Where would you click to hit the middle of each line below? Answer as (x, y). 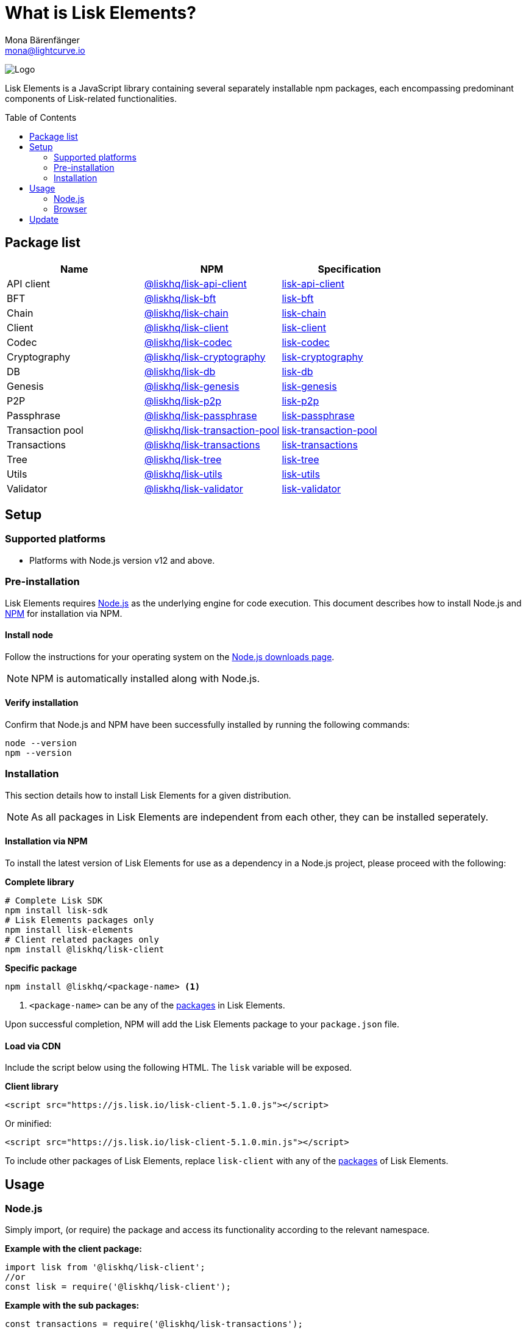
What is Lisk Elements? (101, 13)
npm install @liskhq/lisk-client (85, 949)
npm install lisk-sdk (56, 910)
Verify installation (42, 703)
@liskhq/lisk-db (180, 371)
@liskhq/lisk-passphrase (201, 415)
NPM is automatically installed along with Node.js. (146, 678)
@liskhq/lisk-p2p (183, 401)
